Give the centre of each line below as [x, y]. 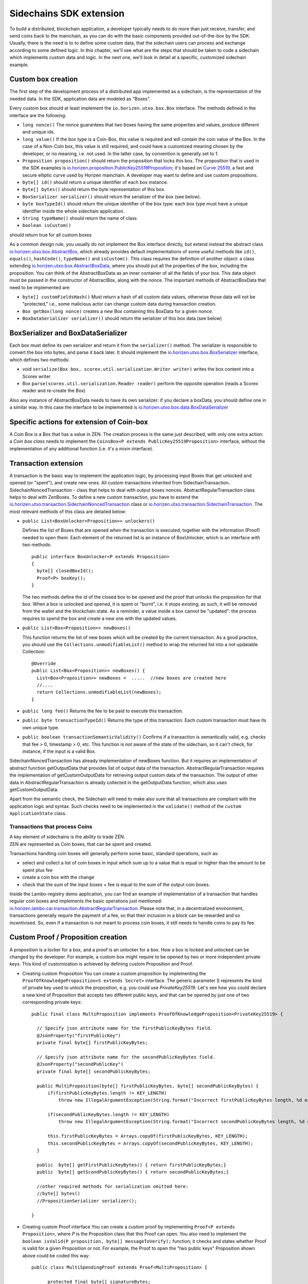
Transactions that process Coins [51, 826]
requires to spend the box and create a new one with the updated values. [100, 618]
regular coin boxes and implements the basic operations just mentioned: [86, 901]
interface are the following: [38, 115]
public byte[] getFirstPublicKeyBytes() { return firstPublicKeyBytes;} [131, 1165]
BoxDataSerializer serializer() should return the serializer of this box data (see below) [122, 318]
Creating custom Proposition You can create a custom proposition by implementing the [114, 973]
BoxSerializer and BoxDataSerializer [69, 333]
